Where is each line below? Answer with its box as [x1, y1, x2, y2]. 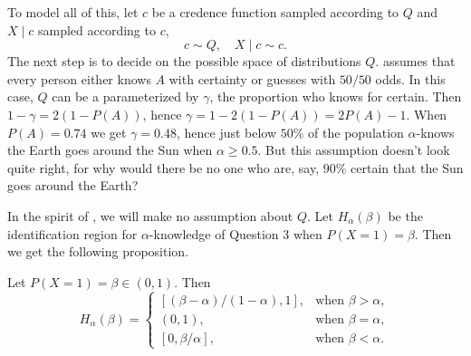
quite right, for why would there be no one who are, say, [7, 158, 320, 177]
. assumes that [375, 52, 456, 71]
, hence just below [176, 122, 277, 141]
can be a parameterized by [52, 87, 199, 106]
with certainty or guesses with [168, 69, 336, 88]
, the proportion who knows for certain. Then [209, 87, 462, 106]
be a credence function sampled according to [151, 3, 399, 21]
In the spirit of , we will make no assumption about [7, 206, 293, 225]
